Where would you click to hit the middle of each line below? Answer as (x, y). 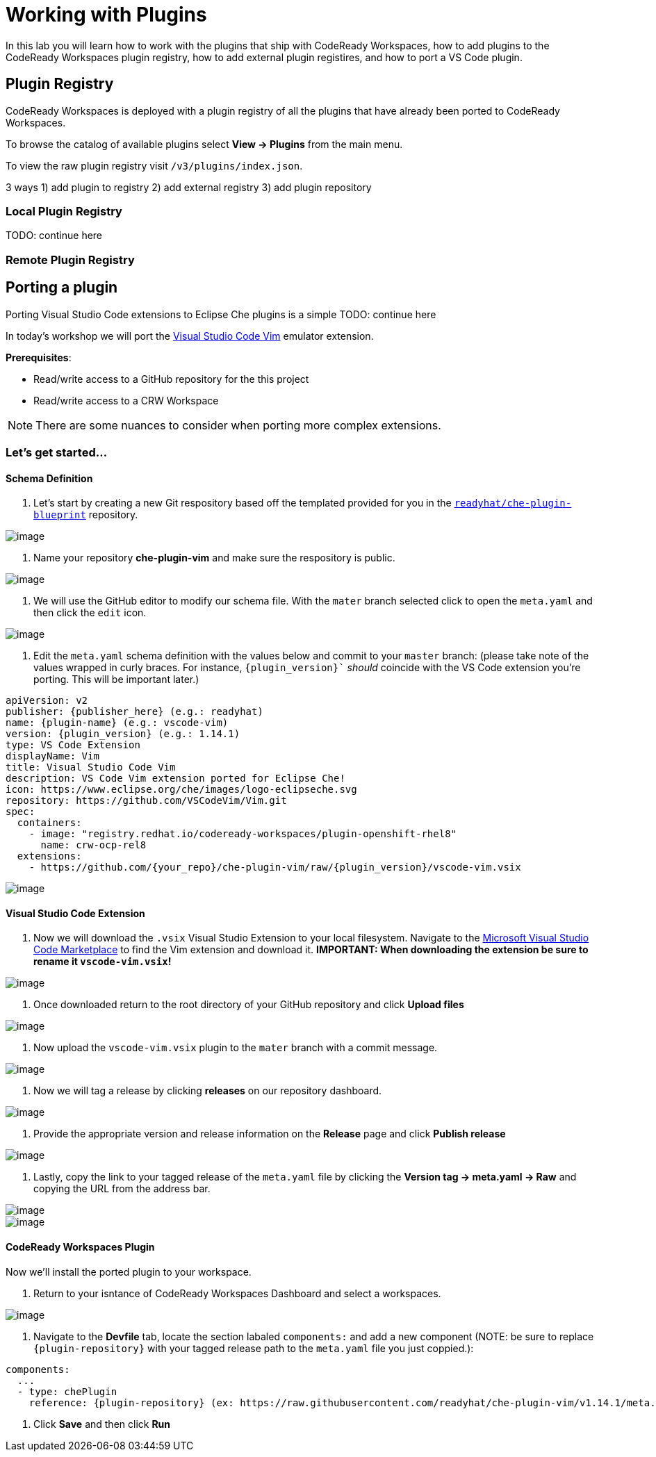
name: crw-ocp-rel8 (93, 845)
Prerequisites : (39, 357)
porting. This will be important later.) (116, 680)
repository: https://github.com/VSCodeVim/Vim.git (146, 801)
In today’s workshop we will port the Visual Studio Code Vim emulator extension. (190, 336)
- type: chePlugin (67, 1391)
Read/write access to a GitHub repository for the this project (171, 379)
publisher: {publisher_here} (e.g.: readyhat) (134, 712)
